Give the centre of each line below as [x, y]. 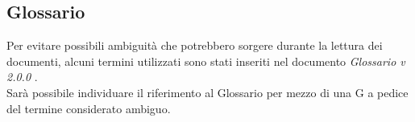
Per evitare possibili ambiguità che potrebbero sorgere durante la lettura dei [195, 45]
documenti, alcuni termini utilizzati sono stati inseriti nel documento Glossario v [206, 61]
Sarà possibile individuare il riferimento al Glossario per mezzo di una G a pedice [207, 92]
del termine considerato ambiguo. [89, 108]
